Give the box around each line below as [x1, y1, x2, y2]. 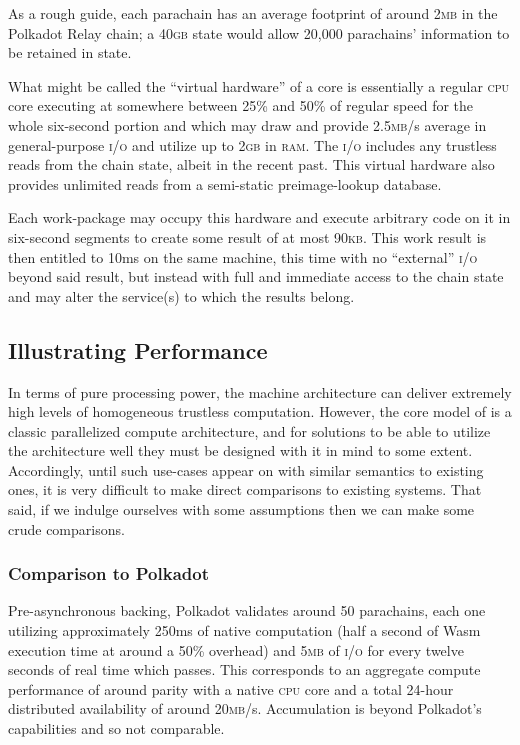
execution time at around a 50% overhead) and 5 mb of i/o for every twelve [8, 639, 464, 660]
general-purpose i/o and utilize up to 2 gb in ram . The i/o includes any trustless [8, 134, 497, 155]
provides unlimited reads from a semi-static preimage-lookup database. [8, 173, 442, 194]
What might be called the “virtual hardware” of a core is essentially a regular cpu [8, 75, 510, 96]
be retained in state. [8, 42, 132, 63]
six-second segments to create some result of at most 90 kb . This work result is [8, 226, 487, 247]
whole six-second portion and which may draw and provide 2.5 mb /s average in [8, 114, 487, 135]
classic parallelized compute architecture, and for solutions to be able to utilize [8, 420, 491, 441]
